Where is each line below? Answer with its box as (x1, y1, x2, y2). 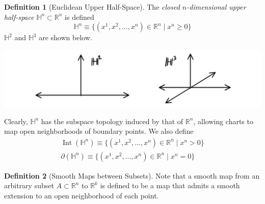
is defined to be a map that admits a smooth (100, 180, 240, 191)
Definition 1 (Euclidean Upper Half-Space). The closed (4, 2, 180, 12)
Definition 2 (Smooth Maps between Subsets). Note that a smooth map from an (4, 170, 260, 181)
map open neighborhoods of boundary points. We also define (4, 126, 194, 136)
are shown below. (39, 32, 92, 43)
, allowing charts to (193, 115, 253, 126)
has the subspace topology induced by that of (41, 115, 183, 126)
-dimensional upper (187, 2, 246, 12)
